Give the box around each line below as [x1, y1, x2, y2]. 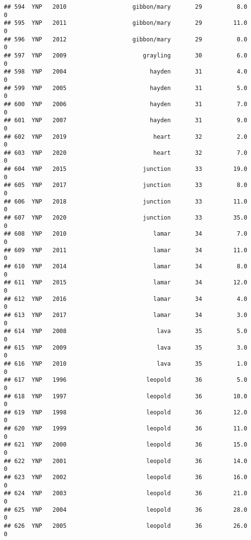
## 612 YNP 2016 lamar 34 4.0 [4, 295, 248, 302]
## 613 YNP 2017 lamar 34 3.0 [4, 311, 248, 318]
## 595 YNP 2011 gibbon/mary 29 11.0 [4, 19, 248, 27]
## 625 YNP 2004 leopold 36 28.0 [4, 506, 248, 513]
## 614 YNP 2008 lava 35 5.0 [4, 328, 248, 335]
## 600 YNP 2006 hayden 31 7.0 [4, 100, 248, 108]
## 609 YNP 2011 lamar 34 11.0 [4, 246, 248, 254]
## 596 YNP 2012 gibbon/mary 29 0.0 [4, 36, 248, 43]
